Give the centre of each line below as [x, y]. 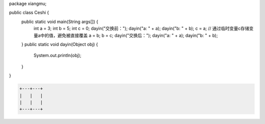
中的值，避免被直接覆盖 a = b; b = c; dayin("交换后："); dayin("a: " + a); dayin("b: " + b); [129, 35]
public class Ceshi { [29, 13]
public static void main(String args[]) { [60, 22]
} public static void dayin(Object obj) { [60, 44]
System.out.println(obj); [57, 55]
